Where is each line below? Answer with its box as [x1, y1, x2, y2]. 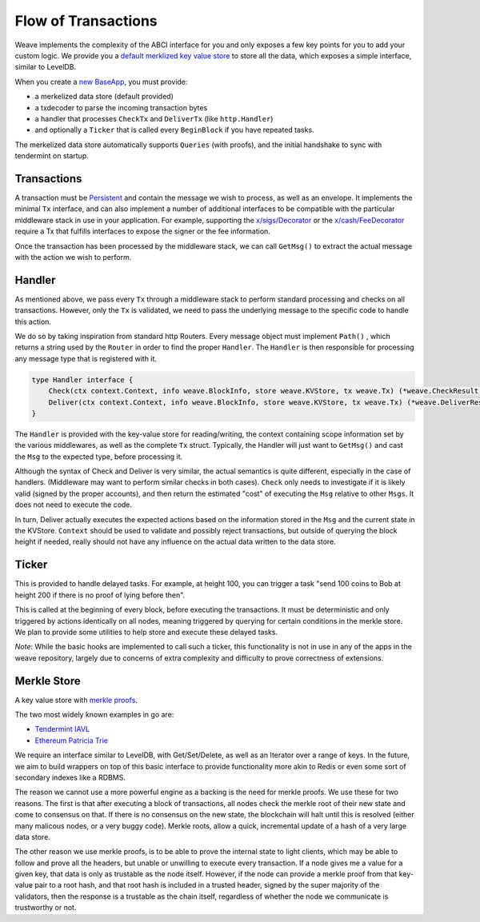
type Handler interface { [31, 375, 134, 384]
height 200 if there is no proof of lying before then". [14, 590, 186, 600]
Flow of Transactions [14, 12, 158, 30]
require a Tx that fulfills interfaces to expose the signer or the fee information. [14, 226, 271, 236]
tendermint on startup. [14, 151, 89, 161]
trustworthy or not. [14, 903, 77, 912]
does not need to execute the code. [14, 500, 132, 509]
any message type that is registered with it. [14, 353, 158, 363]
